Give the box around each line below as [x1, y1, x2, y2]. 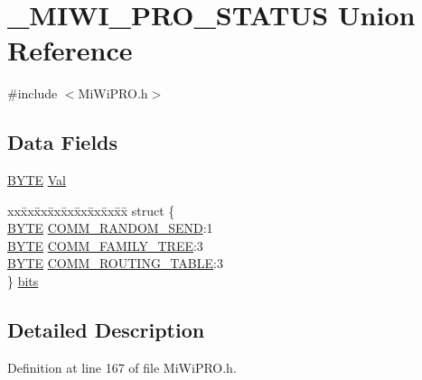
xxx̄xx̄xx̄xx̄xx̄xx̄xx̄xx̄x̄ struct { [7, 200, 175, 219]
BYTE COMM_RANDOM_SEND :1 [7, 218, 213, 237]
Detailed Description [7, 316, 205, 344]
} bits [7, 272, 39, 291]
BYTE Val [7, 171, 66, 190]
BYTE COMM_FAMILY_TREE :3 [7, 236, 203, 255]
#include [7, 84, 58, 103]
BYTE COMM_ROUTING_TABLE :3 [7, 254, 223, 273]
